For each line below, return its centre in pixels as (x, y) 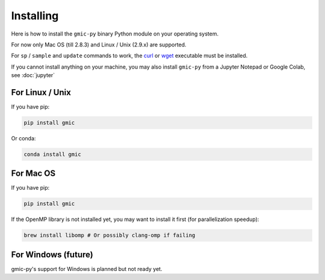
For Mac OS (33, 174)
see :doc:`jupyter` (33, 75)
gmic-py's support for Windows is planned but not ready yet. (87, 269)
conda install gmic (52, 154)
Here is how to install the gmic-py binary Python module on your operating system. (115, 34)
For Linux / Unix (41, 92)
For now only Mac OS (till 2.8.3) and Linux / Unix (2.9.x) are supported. (99, 45)
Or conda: (23, 138)
